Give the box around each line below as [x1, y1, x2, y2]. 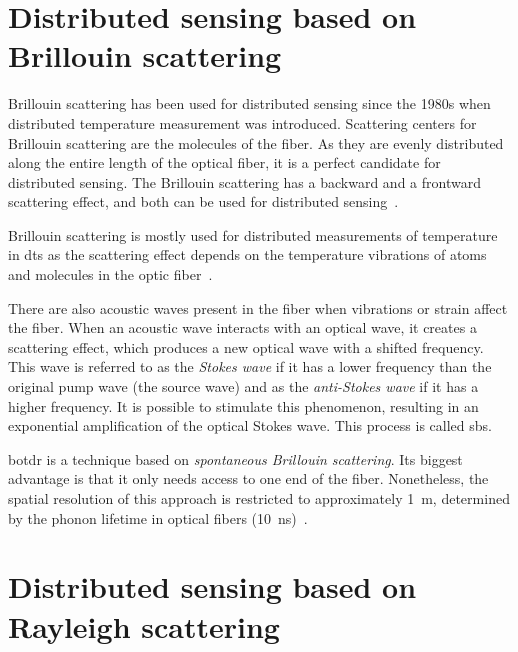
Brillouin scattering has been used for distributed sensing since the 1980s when [8, 93, 491, 114]
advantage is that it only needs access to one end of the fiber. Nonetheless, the [8, 468, 489, 489]
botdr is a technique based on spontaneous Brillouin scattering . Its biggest [8, 448, 463, 469]
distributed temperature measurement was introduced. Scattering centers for [8, 112, 477, 133]
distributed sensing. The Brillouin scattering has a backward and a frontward [8, 171, 481, 192]
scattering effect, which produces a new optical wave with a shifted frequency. [8, 336, 484, 357]
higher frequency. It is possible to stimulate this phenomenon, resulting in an [8, 395, 479, 416]
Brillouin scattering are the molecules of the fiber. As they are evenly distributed [8, 132, 504, 153]
